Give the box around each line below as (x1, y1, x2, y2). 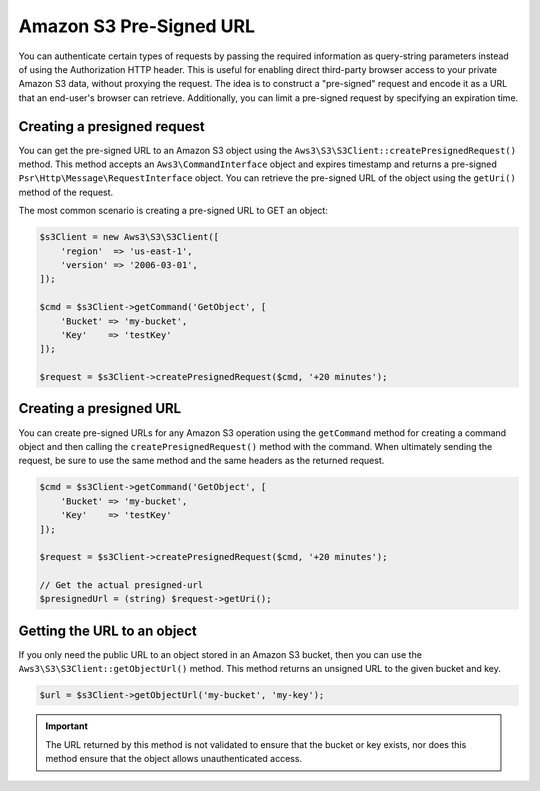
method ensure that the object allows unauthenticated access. (45, 753, 303, 765)
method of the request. (18, 186, 114, 198)
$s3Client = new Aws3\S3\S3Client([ (39, 231, 220, 243)
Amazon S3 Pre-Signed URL (18, 15, 255, 37)
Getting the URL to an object (18, 622, 197, 639)
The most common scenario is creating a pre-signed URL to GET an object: (18, 205, 329, 217)
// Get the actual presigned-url (39, 580, 204, 591)
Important (45, 720, 89, 732)
